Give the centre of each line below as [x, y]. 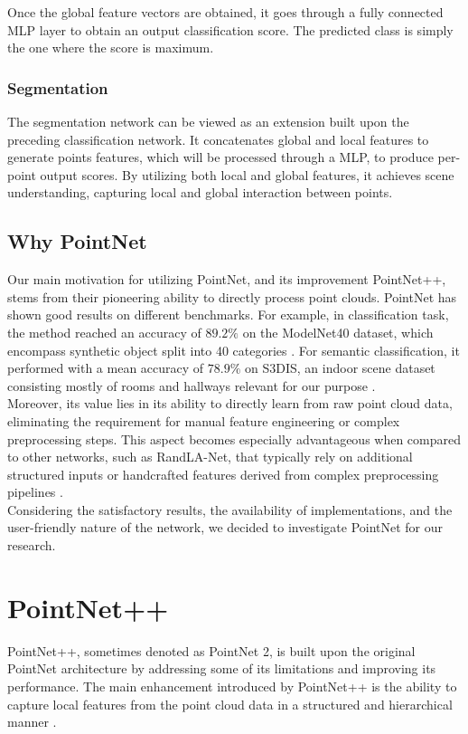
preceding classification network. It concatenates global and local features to [218, 139]
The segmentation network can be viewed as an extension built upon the [208, 121]
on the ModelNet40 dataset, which [338, 332]
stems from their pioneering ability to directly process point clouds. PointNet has [232, 296]
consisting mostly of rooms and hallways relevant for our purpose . [192, 385]
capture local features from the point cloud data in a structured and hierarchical [230, 704]
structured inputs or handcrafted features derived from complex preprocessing [223, 474]
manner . [32, 722]
